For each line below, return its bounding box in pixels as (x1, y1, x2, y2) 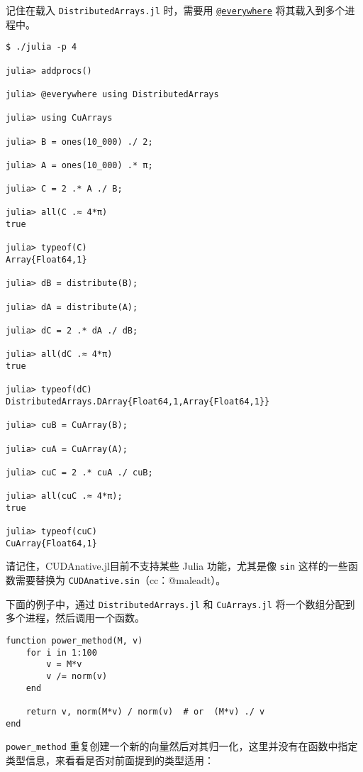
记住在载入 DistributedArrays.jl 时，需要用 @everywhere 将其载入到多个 (6, 3, 345, 17)
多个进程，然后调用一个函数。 (6, 610, 145, 625)
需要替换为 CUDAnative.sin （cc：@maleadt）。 (15, 573, 226, 588)
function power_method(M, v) (6, 636, 143, 646)
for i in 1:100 (26, 647, 97, 658)
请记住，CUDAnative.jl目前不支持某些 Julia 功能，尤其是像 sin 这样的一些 (6, 558, 348, 573)
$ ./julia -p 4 (6, 42, 77, 53)
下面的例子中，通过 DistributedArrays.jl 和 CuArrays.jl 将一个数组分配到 (6, 596, 355, 611)
